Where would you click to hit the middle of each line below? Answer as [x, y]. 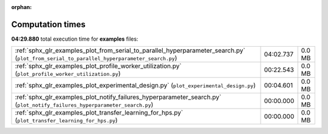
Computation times [48, 24]
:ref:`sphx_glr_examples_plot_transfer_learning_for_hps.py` [99, 113]
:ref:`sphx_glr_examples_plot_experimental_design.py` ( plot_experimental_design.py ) [135, 85]
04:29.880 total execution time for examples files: [75, 39]
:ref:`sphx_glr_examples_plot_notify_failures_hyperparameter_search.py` [118, 97]
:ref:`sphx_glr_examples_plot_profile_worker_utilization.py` [98, 66]
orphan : [22, 7]
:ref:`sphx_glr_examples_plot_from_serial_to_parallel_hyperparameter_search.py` [130, 50]
